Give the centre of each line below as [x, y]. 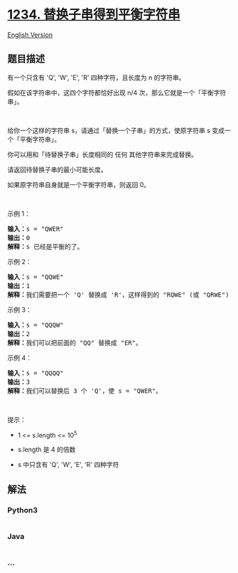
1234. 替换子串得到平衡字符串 [94, 15]
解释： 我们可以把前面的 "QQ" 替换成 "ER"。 [75, 343]
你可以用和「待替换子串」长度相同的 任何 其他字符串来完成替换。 [102, 154]
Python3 [22, 510]
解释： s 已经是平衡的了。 [45, 247]
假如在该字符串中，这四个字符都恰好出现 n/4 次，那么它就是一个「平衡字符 [117, 93]
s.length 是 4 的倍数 [47, 450]
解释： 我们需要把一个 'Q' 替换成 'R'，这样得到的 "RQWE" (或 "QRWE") [118, 295]
